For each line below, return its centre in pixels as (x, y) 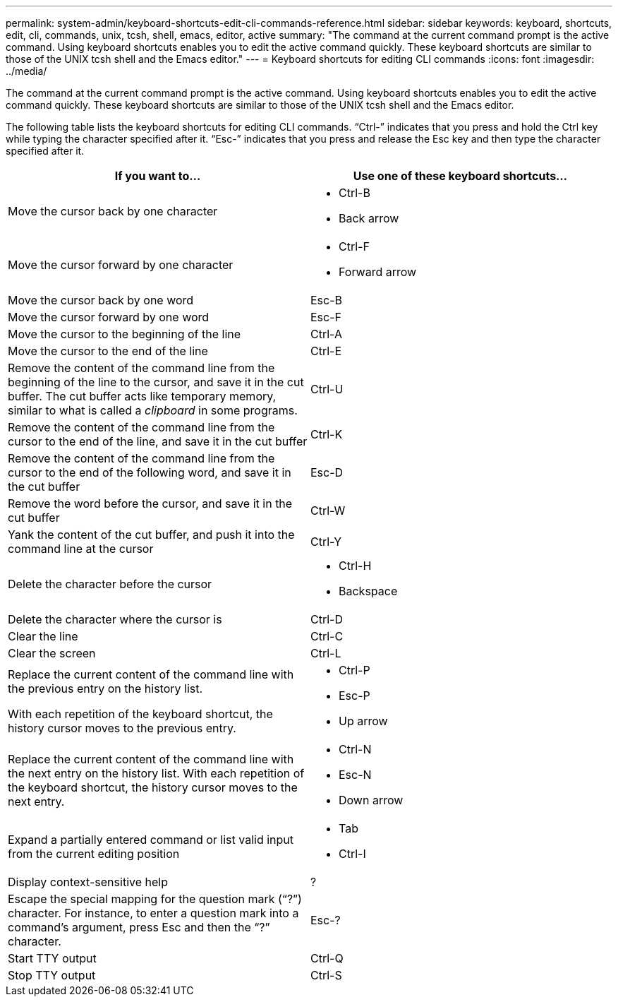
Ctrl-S (326, 975)
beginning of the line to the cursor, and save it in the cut (156, 382)
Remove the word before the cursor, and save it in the (150, 503)
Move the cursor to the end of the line (108, 351)
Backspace (368, 591)
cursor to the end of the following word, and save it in (150, 472)
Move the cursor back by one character (113, 211)
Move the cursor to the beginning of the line (125, 334)
